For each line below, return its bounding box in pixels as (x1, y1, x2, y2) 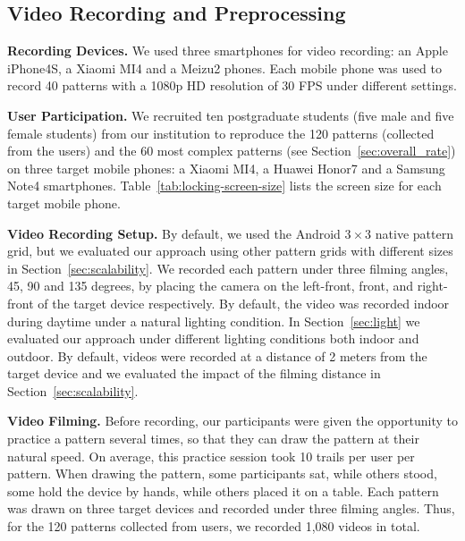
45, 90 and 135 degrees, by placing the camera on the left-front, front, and (7, 276, 414, 295)
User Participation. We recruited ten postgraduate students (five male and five (7, 106, 454, 124)
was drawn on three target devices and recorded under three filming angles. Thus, (7, 499, 455, 518)
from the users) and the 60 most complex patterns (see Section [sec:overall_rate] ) (7, 141, 456, 160)
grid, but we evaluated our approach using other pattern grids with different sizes (7, 241, 453, 260)
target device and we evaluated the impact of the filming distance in (7, 364, 381, 383)
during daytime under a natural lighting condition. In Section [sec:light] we (7, 311, 420, 330)
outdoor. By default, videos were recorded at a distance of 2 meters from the (7, 346, 427, 365)
